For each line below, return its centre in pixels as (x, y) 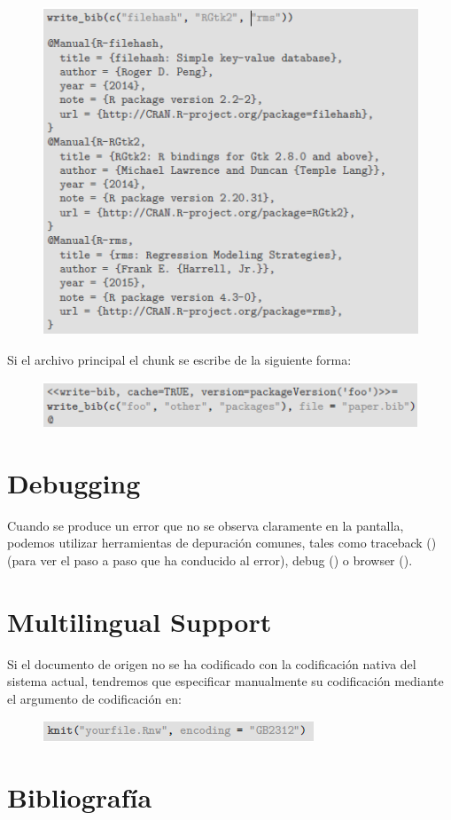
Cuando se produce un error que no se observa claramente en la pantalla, (206, 525)
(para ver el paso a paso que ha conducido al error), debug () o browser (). (210, 560)
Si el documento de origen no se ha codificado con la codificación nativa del (212, 663)
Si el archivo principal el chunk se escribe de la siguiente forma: (179, 359)
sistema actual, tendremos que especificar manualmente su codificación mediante (225, 681)
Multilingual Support (140, 621)
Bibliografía (80, 797)
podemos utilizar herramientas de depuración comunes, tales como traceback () (222, 543)
